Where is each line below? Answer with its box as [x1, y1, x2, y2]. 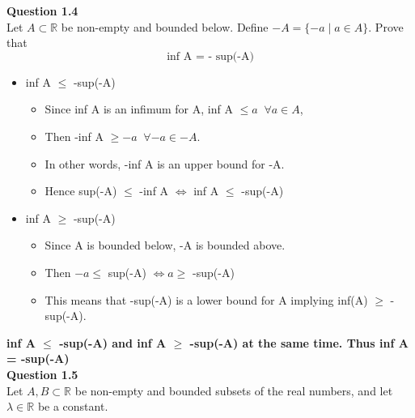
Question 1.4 [6, 2, 78, 19]
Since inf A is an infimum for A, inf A [44, 100, 233, 117]
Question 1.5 [6, 365, 78, 382]
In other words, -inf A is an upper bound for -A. [44, 155, 285, 172]
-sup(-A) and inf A [59, 334, 167, 351]
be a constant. [37, 398, 108, 415]
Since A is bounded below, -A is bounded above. [44, 237, 286, 254]
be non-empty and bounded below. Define [61, 18, 269, 35]
